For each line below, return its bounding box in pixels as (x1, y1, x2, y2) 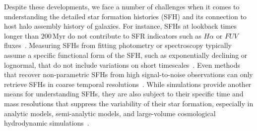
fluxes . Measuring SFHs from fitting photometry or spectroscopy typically (4, 40, 232, 50)
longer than (4, 30, 39, 41)
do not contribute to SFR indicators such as (67, 30, 201, 41)
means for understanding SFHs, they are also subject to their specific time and (4, 88, 244, 99)
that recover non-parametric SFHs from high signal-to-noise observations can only (4, 69, 253, 80)
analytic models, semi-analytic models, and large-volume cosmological (4, 108, 216, 118)
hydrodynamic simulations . (4, 118, 89, 128)
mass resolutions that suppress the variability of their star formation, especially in (4, 98, 254, 108)
